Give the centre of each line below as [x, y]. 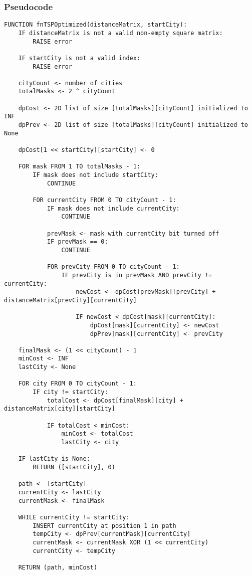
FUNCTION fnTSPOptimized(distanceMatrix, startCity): [96, 25]
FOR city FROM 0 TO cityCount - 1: [77, 384]
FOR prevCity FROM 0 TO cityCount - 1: [113, 267]
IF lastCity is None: [54, 459]
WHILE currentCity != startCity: [74, 517]
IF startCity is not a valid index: [79, 58]
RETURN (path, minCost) [58, 567]
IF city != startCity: [70, 392]
